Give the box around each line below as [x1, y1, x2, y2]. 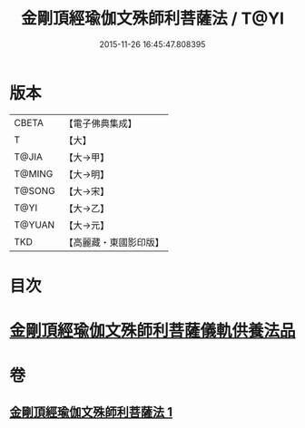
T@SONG [14, 184, 56, 197]
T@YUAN [14, 219, 55, 231]
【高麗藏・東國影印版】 [64, 236, 165, 248]
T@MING [14, 167, 54, 180]
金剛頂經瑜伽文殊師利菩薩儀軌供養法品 [9, 321, 297, 341]
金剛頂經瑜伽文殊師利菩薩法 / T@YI [21, 8, 284, 29]
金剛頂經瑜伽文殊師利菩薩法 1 [9, 404, 173, 420]
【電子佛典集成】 [64, 117, 138, 130]
